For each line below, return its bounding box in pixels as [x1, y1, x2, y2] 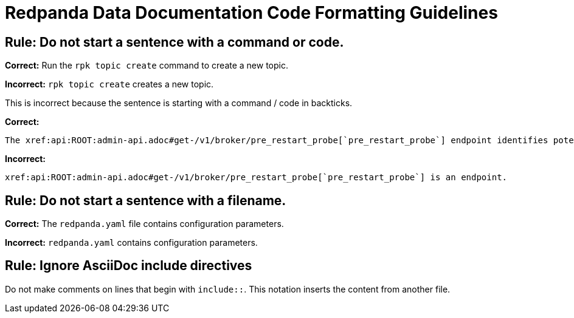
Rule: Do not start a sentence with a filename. [5, 192, 286, 208]
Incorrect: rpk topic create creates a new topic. [5, 79, 214, 90]
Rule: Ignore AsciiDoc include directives [5, 258, 252, 274]
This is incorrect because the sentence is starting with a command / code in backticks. [5, 98, 353, 109]
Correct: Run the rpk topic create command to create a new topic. [5, 60, 288, 71]
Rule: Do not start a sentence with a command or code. [5, 34, 344, 50]
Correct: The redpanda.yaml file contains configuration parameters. [5, 218, 284, 229]
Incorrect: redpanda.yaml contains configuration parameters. [5, 237, 258, 248]
